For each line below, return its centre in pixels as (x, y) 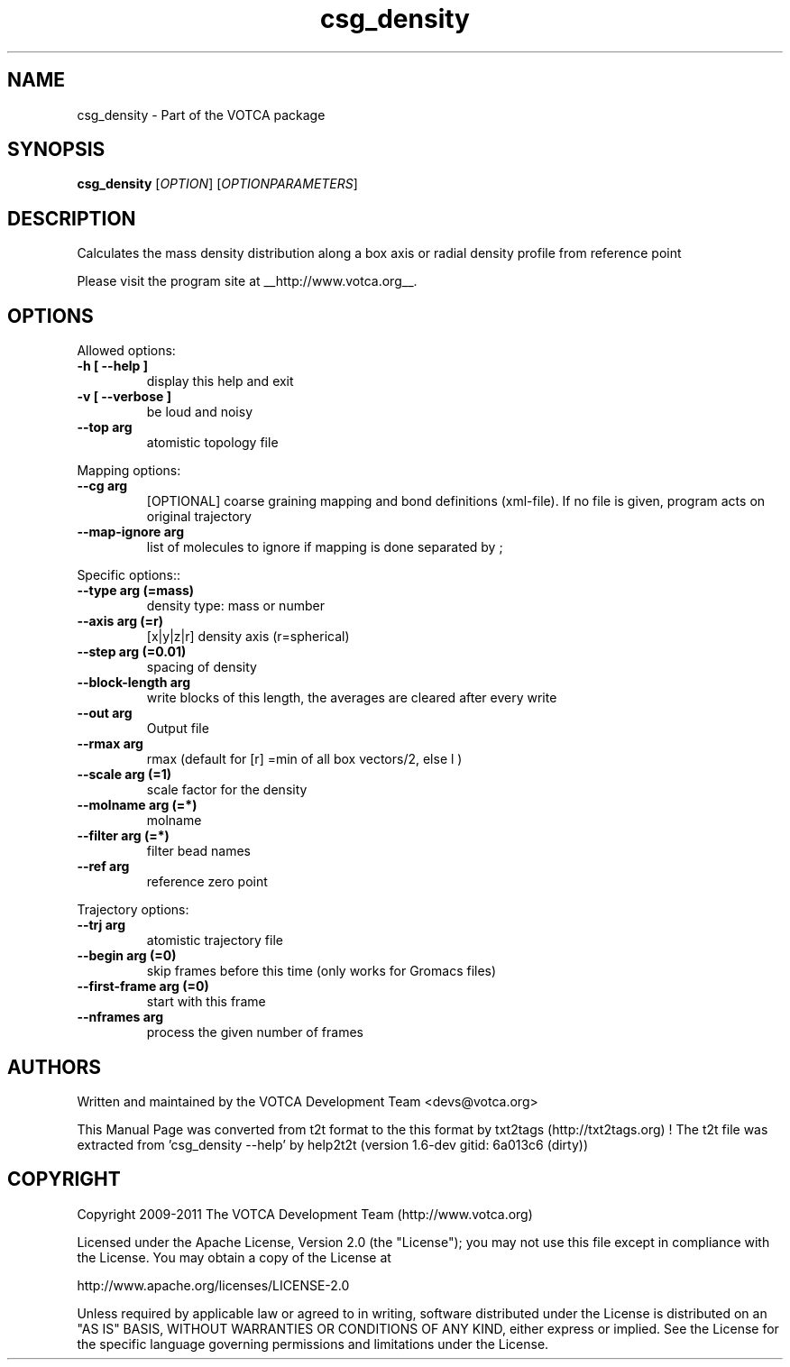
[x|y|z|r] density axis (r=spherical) (248, 637)
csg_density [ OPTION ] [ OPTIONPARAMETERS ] (217, 184)
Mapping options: (129, 471)
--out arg (105, 713)
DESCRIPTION (72, 218)
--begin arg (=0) (127, 956)
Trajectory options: (133, 910)
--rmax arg (110, 744)
